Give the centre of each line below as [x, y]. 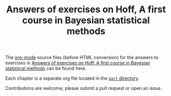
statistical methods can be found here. [46, 68]
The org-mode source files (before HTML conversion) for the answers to [82, 57]
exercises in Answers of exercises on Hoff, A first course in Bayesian [78, 63]
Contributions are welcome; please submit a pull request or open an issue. [84, 88]
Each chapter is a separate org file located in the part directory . [72, 79]
